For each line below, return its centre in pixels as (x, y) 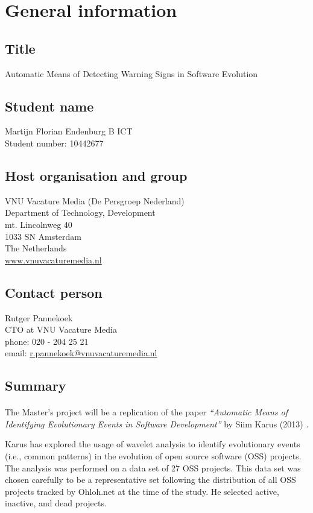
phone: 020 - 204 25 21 (47, 341)
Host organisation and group (96, 175)
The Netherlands (36, 248)
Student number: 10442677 (54, 143)
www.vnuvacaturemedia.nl (53, 260)
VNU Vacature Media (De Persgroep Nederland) (95, 200)
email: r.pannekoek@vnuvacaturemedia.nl (81, 353)
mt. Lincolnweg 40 (39, 224)
